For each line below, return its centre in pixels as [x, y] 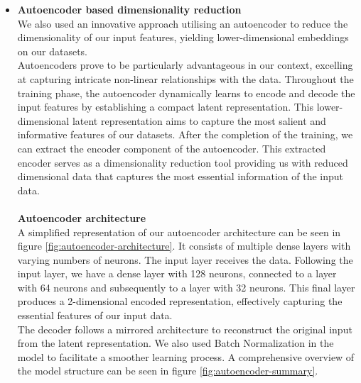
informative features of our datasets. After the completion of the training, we [185, 134]
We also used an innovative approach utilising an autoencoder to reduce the [183, 23]
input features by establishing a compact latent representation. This [166, 107]
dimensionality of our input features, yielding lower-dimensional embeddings [183, 37]
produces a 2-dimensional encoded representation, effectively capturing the [180, 301]
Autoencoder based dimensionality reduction [129, 9]
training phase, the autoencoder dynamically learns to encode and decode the [186, 93]
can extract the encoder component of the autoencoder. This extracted [172, 148]
